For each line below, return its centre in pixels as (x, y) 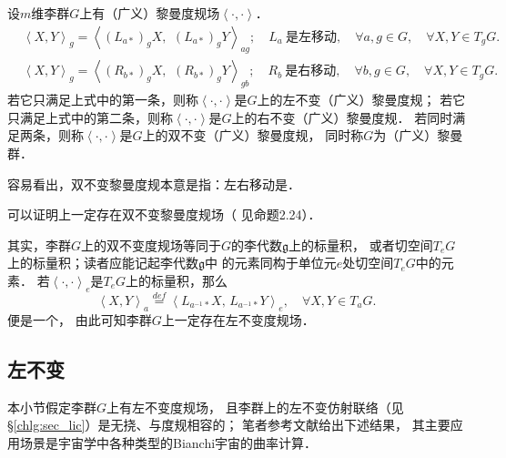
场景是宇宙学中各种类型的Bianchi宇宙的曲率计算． (168, 442)
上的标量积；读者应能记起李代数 (103, 263)
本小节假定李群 (52, 407)
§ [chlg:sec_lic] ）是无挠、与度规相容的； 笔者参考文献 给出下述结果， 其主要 (229, 425)
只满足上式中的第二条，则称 (90, 117)
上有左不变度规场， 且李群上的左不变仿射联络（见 (255, 407)
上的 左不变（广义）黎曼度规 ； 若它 (361, 100)
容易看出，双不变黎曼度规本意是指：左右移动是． (154, 183)
